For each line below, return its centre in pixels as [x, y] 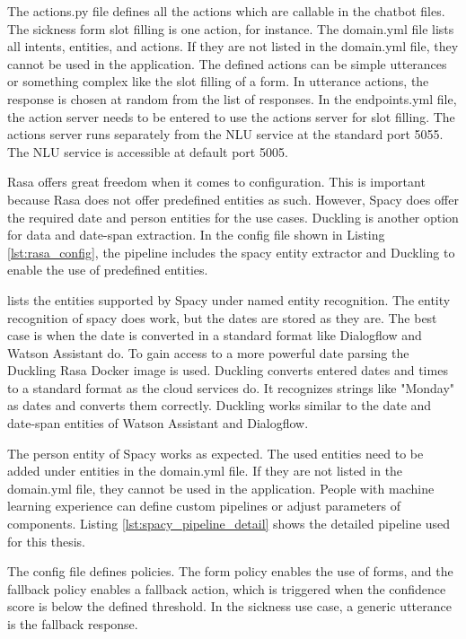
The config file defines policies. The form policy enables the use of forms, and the [230, 571]
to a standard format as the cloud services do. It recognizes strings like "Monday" [231, 387]
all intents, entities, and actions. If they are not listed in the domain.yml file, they [233, 46]
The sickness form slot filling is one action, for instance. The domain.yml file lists [231, 28]
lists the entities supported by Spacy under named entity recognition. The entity [229, 299]
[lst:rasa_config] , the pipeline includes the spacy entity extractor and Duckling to [231, 252]
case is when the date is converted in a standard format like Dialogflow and [215, 335]
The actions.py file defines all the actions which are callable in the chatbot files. [226, 11]
